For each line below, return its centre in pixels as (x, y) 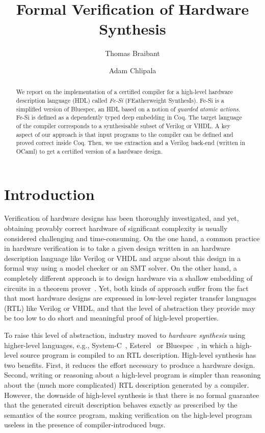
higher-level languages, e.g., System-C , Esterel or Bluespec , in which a (119, 345)
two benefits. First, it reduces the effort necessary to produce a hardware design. (130, 365)
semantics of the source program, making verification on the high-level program (128, 414)
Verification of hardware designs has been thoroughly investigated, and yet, (122, 218)
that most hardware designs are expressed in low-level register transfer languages (130, 298)
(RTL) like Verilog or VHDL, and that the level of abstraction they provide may (130, 308)
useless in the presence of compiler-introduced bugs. (85, 425)
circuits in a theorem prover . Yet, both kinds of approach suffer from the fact (126, 288)
